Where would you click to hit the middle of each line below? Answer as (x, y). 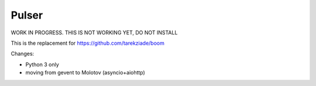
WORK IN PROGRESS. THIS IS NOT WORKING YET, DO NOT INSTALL (94, 33)
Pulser (27, 15)
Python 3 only (42, 64)
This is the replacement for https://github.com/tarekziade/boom (88, 43)
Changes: (23, 54)
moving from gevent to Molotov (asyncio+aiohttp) (85, 73)
